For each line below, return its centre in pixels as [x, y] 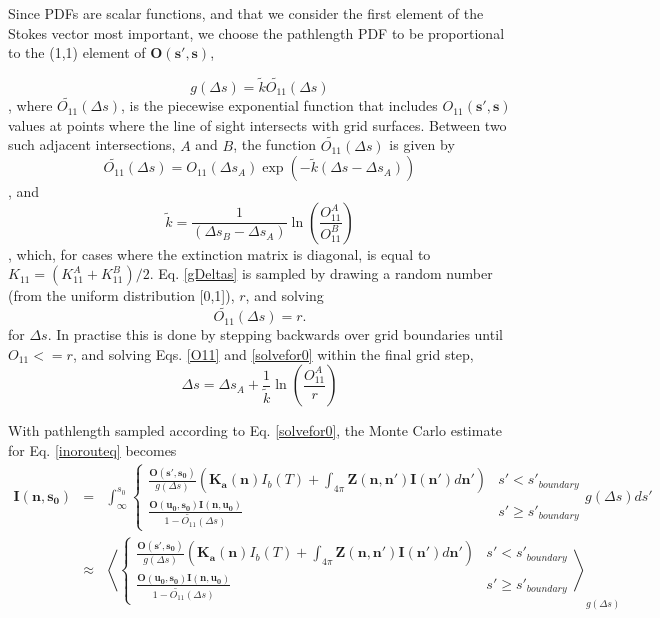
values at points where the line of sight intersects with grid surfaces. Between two [257, 124]
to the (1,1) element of [77, 52]
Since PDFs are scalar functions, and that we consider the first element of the [246, 13]
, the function [275, 144]
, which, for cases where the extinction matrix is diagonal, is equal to [219, 253]
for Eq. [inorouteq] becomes [92, 450]
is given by [422, 144]
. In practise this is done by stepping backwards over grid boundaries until [275, 334]
